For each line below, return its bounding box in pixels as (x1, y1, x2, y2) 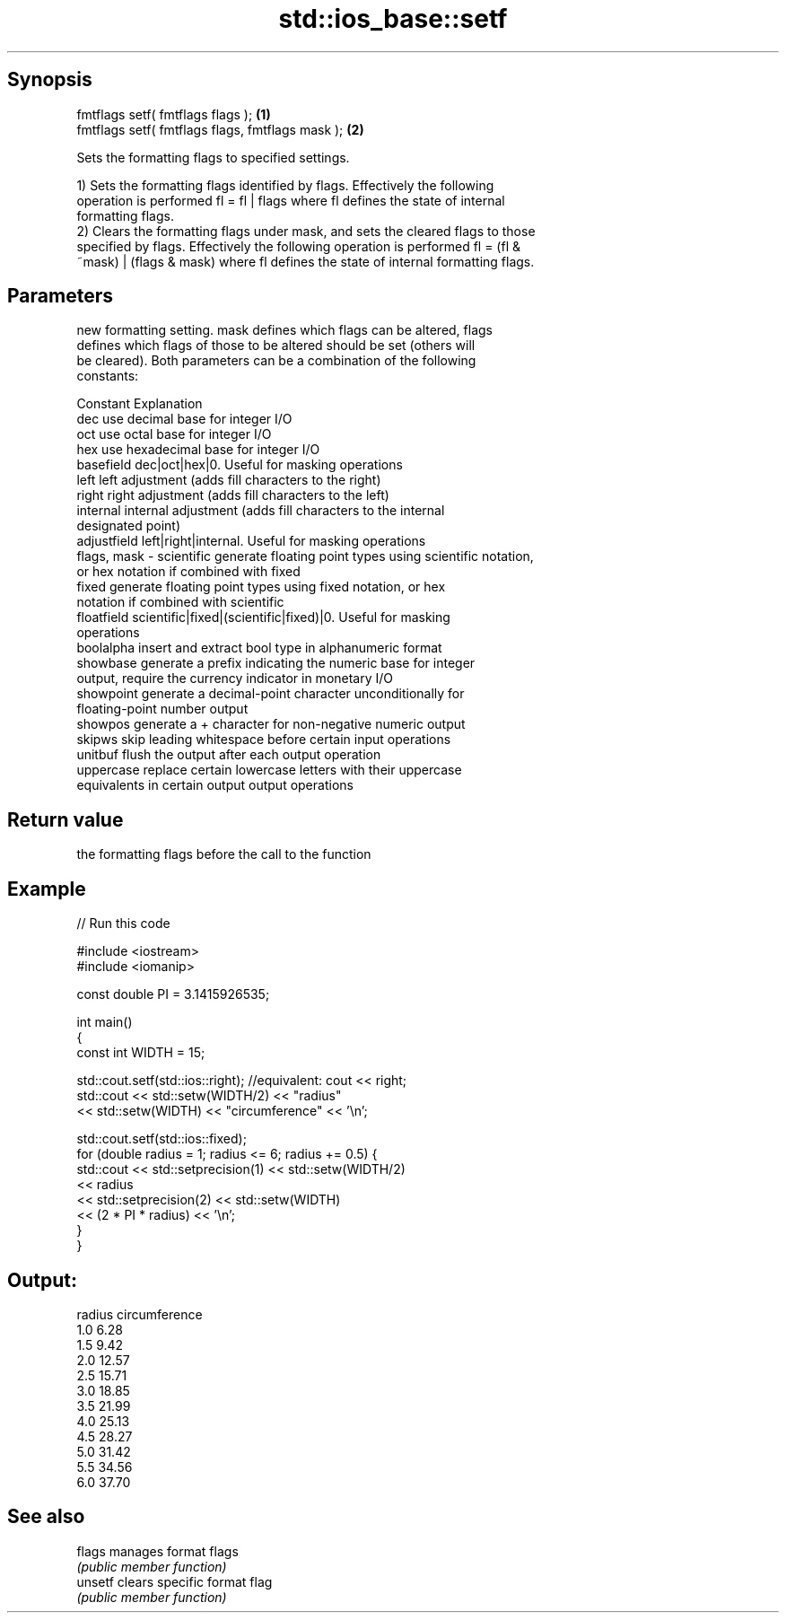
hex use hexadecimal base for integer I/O (76, 442, 320, 458)
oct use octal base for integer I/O (76, 426, 272, 442)
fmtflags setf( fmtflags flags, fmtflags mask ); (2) (76, 121, 364, 137)
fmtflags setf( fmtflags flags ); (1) (76, 106, 271, 122)
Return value (7, 808, 124, 831)
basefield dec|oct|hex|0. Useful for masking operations (76, 457, 403, 473)
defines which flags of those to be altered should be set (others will (76, 337, 476, 354)
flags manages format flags (76, 1543, 239, 1559)
